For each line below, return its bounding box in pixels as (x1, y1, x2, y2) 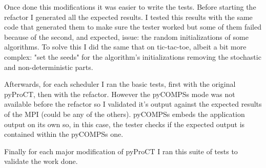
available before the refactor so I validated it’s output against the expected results (4, 99, 262, 109)
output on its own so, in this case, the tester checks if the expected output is (4, 118, 245, 129)
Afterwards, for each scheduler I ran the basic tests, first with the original (4, 79, 236, 89)
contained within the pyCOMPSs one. (4, 129, 124, 139)
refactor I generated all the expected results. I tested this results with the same (4, 11, 253, 22)
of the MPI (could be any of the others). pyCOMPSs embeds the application (4, 108, 245, 119)
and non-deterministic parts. (4, 61, 93, 72)
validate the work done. (4, 156, 78, 166)
